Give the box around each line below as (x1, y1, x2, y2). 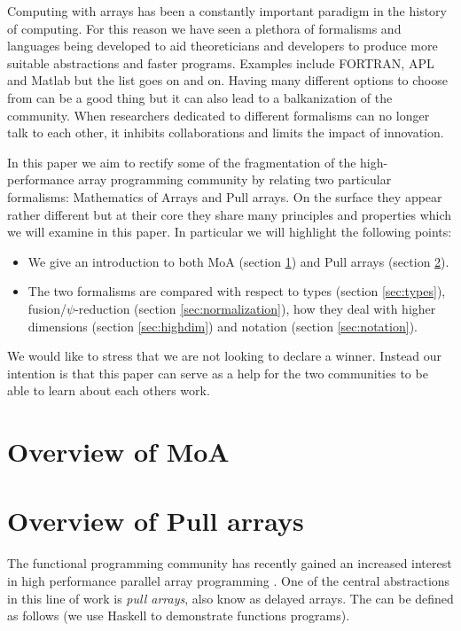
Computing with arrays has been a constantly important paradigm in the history (7, 2, 447, 19)
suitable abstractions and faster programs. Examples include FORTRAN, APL (7, 53, 434, 72)
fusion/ (27, 299, 67, 317)
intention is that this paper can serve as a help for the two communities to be (7, 363, 428, 382)
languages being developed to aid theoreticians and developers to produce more (7, 36, 438, 55)
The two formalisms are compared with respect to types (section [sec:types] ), (27, 282, 446, 300)
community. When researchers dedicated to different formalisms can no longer (7, 105, 430, 124)
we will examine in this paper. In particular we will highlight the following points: (7, 222, 452, 241)
